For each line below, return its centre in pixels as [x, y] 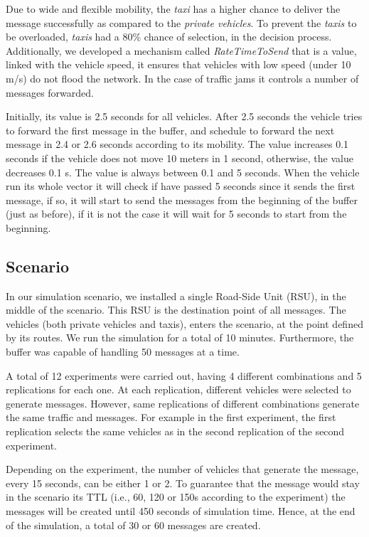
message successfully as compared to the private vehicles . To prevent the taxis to [181, 22]
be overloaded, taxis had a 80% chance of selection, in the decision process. [169, 37]
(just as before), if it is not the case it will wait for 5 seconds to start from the [176, 214]
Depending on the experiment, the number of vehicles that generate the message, [182, 469]
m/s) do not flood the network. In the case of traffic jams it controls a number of [182, 78]
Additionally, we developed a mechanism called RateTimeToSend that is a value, [181, 50]
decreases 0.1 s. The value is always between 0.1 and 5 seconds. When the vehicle [183, 172]
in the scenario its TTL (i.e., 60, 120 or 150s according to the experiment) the [176, 497]
